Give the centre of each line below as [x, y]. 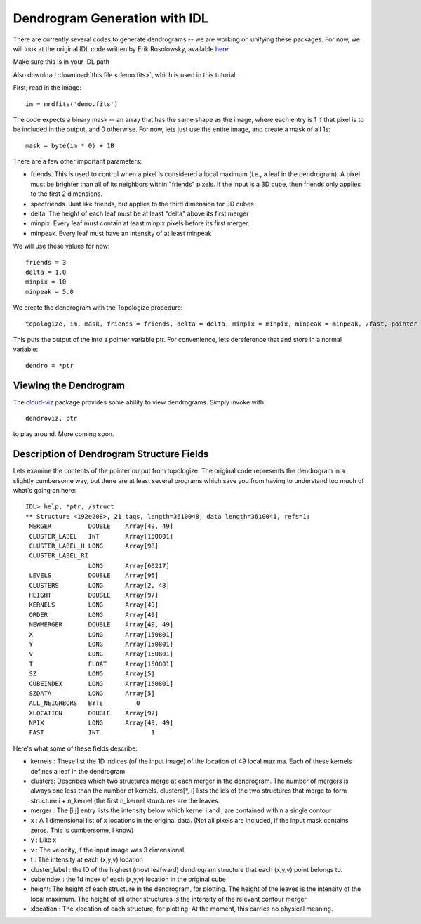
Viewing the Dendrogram [69, 385]
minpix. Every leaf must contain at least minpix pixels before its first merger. [140, 223]
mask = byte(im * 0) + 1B [70, 145]
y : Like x [44, 840]
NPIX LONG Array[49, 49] [101, 723]
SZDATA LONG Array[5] [92, 693]
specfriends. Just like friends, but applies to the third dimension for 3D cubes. [143, 204]
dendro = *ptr [49, 365]
